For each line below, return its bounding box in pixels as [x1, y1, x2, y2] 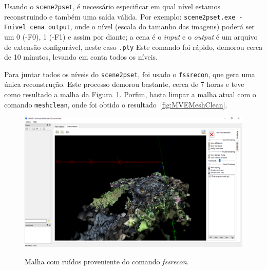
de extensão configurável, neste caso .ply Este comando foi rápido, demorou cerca [4, 41, 263, 52]
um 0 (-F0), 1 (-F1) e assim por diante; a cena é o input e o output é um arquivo [4, 31, 258, 42]
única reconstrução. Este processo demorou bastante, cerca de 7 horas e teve [4, 79, 244, 89]
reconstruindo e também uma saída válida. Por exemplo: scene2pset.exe [4, 11, 236, 22]
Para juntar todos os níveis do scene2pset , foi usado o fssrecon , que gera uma [4, 68, 255, 79]
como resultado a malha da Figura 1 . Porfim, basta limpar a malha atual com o [4, 89, 256, 100]
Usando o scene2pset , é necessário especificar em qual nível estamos [4, 1, 220, 11]
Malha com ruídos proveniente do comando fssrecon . [25, 256, 189, 266]
